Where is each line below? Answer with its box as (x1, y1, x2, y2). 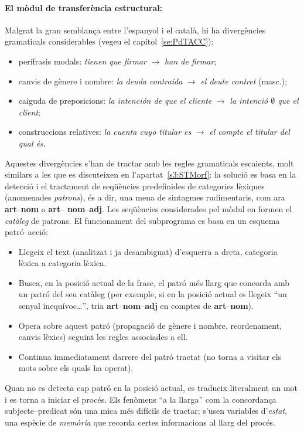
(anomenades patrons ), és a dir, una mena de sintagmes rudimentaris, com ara (5, 191, 285, 203)
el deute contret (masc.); (200, 74, 288, 87)
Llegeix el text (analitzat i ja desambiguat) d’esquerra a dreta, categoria (18, 245, 278, 257)
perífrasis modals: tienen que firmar (18, 55, 147, 67)
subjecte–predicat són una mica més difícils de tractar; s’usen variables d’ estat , (5, 404, 287, 417)
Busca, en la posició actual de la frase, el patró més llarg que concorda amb (18, 276, 290, 288)
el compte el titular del (209, 125, 290, 138)
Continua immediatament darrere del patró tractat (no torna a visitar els (18, 350, 282, 362)
